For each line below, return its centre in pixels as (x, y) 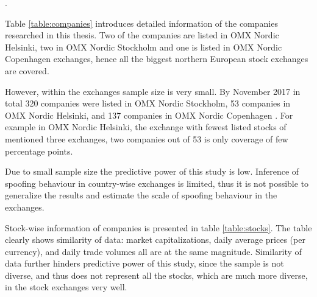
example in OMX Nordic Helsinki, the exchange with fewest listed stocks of (146, 127)
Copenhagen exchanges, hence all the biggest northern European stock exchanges (157, 59)
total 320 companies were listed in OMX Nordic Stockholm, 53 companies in (148, 103)
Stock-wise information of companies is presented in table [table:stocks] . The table (158, 227)
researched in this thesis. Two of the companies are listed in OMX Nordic (142, 35)
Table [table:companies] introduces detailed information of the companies (141, 23)
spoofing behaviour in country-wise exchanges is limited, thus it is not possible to (157, 183)
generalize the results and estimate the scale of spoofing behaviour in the (141, 195)
